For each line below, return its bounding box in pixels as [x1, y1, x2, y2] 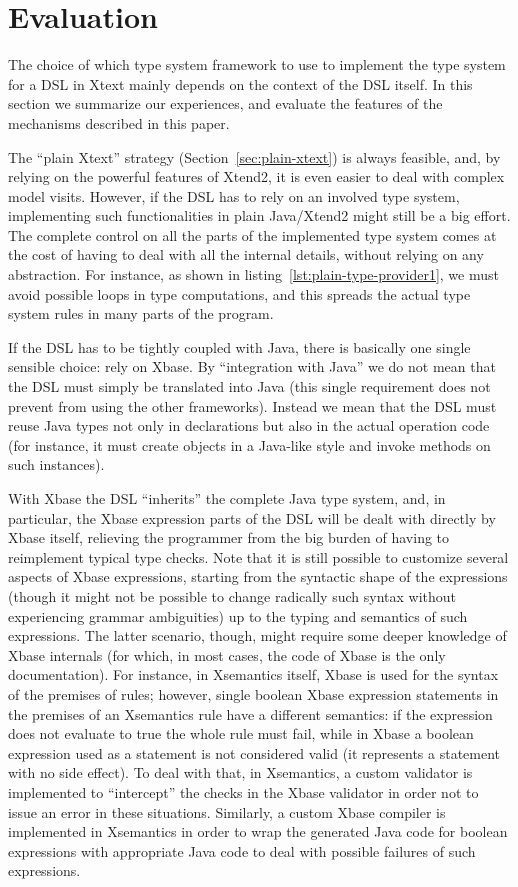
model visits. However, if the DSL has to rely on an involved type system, [8, 185, 460, 206]
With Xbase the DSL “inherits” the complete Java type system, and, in [8, 488, 446, 508]
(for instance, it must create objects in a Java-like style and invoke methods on [8, 434, 491, 455]
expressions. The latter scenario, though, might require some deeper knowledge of [8, 625, 507, 646]
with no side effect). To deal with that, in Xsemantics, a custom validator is [8, 762, 473, 783]
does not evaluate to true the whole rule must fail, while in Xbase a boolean [8, 723, 474, 744]
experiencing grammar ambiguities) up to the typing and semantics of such [8, 605, 468, 626]
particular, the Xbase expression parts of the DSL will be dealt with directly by [8, 507, 496, 528]
